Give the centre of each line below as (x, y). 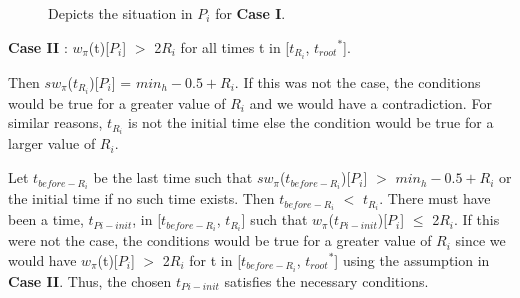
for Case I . (250, 13)
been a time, (46, 219)
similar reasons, (55, 122)
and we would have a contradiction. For (370, 102)
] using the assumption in (412, 259)
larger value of (52, 143)
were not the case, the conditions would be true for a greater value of (220, 240)
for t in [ (215, 259)
